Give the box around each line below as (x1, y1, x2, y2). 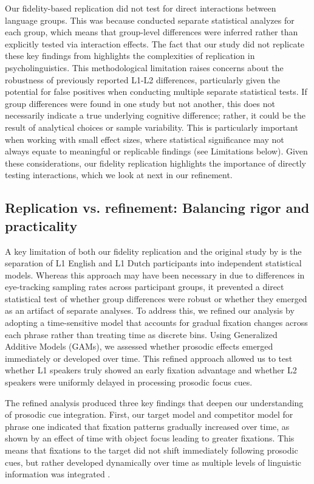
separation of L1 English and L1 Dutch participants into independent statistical (5, 257, 302, 269)
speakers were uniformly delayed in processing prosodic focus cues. (5, 376, 253, 389)
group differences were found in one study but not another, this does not (5, 97, 275, 109)
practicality (5, 216, 78, 235)
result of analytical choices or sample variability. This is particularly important (5, 120, 298, 133)
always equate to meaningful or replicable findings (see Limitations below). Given (5, 145, 308, 157)
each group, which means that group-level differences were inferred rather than (5, 26, 298, 38)
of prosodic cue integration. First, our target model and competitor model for (5, 408, 293, 421)
